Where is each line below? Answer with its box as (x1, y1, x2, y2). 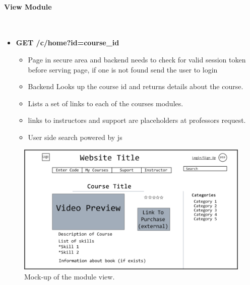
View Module (4, 1, 52, 12)
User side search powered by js (28, 131, 122, 142)
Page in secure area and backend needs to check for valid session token (28, 54, 246, 64)
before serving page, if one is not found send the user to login (28, 64, 218, 75)
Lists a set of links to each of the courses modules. (28, 98, 183, 108)
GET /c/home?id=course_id (16, 37, 119, 48)
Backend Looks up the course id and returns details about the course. (28, 81, 243, 92)
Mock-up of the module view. (24, 271, 115, 281)
